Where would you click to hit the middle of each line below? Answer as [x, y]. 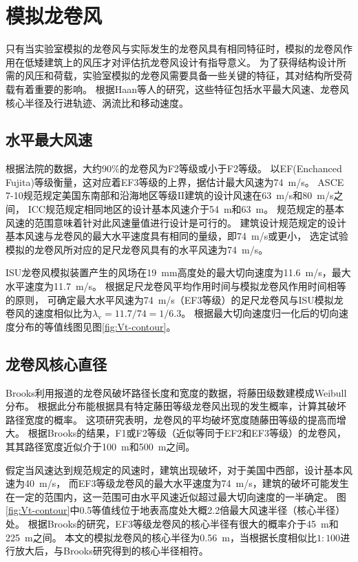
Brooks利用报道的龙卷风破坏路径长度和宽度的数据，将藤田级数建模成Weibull [176, 392]
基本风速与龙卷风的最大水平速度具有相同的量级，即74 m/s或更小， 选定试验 [177, 236]
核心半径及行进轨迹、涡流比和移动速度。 [97, 102]
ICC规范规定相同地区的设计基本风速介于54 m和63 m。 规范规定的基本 [186, 209]
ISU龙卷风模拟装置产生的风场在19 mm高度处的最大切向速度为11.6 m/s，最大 [178, 272]
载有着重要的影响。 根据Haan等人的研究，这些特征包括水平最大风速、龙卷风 [177, 89]
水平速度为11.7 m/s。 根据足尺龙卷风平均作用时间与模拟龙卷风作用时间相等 [176, 286]
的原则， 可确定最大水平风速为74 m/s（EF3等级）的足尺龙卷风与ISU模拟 [170, 299]
